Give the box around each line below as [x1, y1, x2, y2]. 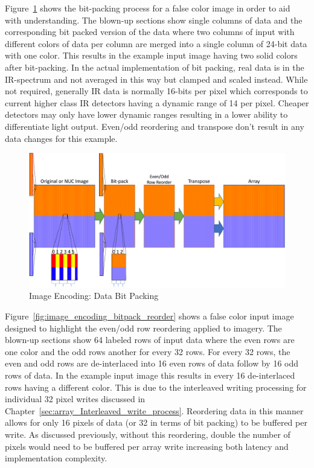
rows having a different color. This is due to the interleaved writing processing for [5, 380, 307, 393]
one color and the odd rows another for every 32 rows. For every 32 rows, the [5, 345, 290, 357]
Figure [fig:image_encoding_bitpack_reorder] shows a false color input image [5, 310, 294, 322]
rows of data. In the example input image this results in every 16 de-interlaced [5, 369, 295, 382]
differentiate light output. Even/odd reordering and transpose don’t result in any [5, 120, 304, 132]
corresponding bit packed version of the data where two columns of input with [5, 25, 295, 38]
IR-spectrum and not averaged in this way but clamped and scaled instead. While [5, 72, 308, 85]
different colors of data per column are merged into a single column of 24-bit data [5, 37, 307, 50]
